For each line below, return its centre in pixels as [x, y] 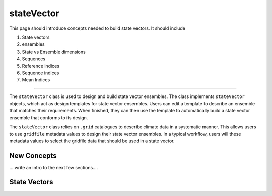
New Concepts [33, 155]
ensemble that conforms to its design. [49, 117]
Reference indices [41, 66]
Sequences [33, 59]
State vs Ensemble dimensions [54, 52]
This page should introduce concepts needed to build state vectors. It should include [97, 28]
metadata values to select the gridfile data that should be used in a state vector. [92, 141]
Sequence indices [41, 73]
